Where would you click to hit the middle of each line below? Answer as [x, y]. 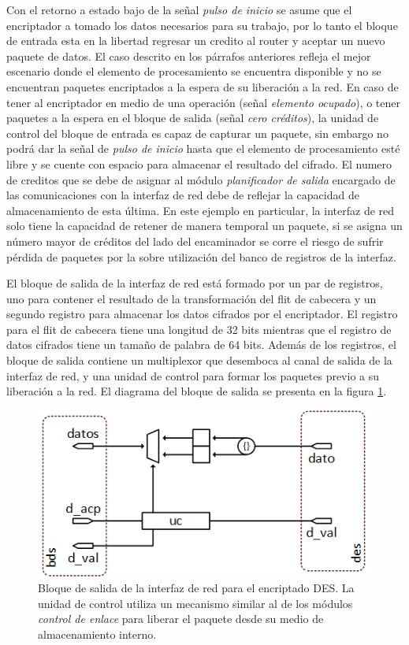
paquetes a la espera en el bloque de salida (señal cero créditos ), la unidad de [193, 118]
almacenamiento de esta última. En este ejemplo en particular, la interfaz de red [201, 210]
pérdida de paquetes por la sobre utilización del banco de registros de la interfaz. [201, 256]
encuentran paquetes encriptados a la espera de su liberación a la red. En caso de [203, 86]
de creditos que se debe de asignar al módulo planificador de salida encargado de [201, 179]
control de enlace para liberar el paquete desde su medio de [181, 619]
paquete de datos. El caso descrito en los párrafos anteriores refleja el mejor [189, 56]
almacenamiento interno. [97, 634]
